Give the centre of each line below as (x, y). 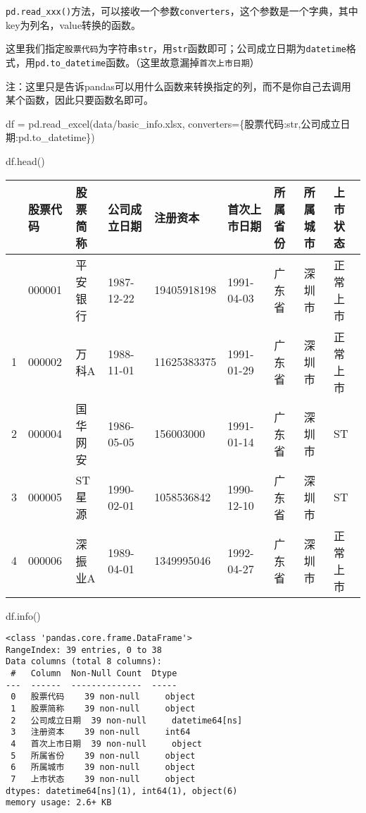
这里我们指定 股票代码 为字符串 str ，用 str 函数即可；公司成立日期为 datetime (176, 48)
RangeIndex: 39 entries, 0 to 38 (84, 650)
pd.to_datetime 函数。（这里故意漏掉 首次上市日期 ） (147, 62)
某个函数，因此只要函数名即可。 (80, 100)
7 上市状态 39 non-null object (103, 779)
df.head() (25, 160)
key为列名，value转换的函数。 (74, 24)
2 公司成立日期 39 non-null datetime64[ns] (127, 720)
